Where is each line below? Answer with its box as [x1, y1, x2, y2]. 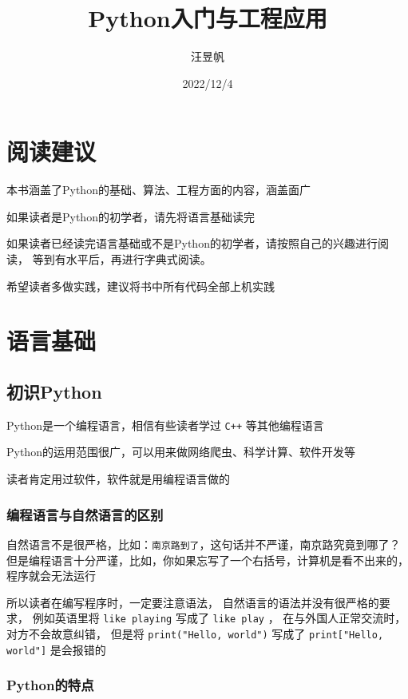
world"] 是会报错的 [6, 641, 106, 657]
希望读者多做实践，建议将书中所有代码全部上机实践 [6, 277, 275, 294]
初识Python [6, 379, 102, 403]
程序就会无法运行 [6, 567, 96, 584]
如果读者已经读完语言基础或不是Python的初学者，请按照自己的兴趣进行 [6, 235, 378, 252]
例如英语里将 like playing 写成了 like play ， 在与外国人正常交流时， [32, 610, 406, 626]
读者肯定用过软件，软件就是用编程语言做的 [6, 471, 230, 487]
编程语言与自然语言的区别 [6, 504, 164, 524]
